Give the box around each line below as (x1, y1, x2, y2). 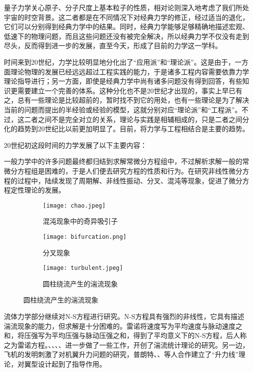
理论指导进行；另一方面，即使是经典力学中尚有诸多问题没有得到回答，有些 (4, 76, 242, 86)
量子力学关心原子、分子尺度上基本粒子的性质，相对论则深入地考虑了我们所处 (4, 2, 249, 12)
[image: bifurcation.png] (43, 233, 126, 240)
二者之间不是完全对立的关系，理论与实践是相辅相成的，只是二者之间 (24, 114, 242, 124)
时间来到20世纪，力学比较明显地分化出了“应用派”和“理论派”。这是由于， (4, 56, 235, 67)
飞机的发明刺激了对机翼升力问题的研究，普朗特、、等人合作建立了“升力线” (4, 349, 239, 359)
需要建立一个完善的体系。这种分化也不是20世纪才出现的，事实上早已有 (17, 85, 242, 95)
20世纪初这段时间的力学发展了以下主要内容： (4, 140, 147, 150)
